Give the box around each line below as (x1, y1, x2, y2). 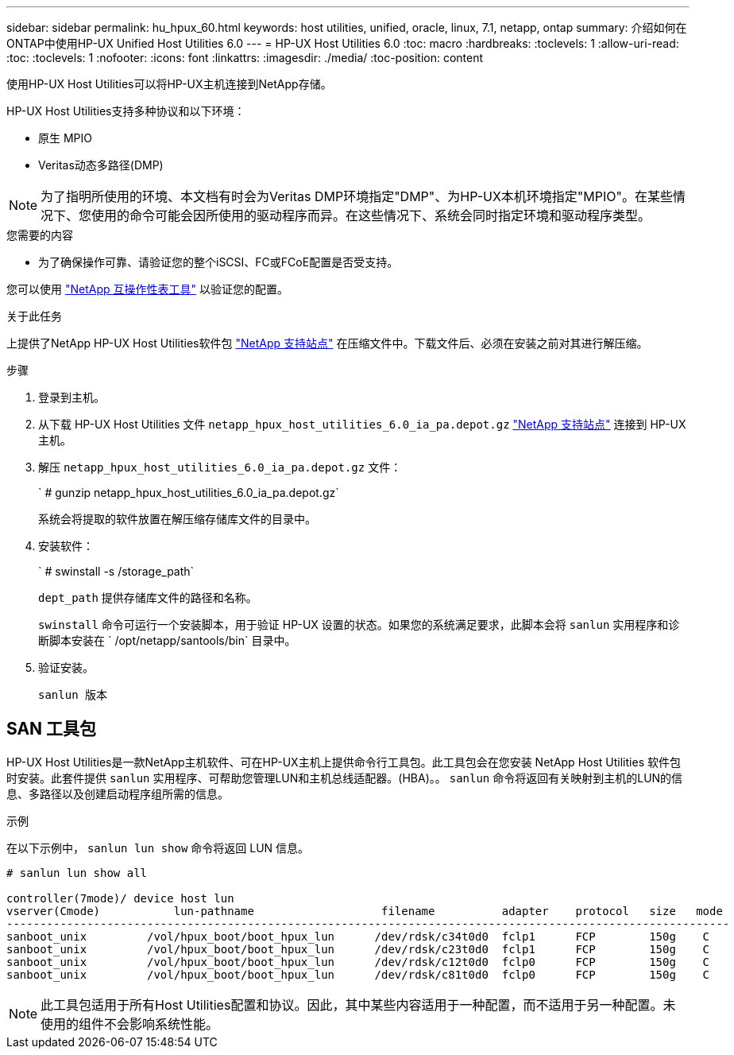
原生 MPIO (38, 131, 92, 145)
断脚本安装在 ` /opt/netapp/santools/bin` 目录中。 (38, 634, 296, 647)
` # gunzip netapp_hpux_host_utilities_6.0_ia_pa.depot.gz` (38, 486, 339, 499)
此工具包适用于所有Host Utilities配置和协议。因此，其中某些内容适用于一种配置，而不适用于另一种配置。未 (41, 996, 676, 1013)
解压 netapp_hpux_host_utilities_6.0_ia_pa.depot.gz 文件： (38, 460, 402, 474)
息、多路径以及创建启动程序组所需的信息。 (6, 786, 229, 801)
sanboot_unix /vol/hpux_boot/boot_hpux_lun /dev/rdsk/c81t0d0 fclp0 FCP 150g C (6, 968, 710, 981)
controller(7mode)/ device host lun (6, 891, 234, 905)
